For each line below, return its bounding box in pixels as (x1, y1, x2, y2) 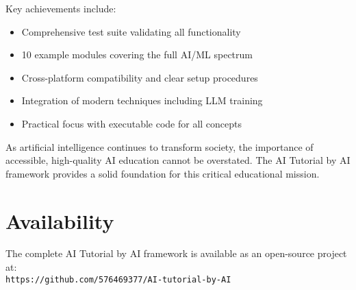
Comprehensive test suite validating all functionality (21, 24, 241, 38)
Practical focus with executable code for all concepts (21, 116, 242, 130)
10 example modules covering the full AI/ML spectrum (21, 47, 253, 62)
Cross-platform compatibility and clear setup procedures (21, 70, 258, 84)
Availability (5, 206, 114, 234)
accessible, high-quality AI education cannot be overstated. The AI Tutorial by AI (5, 153, 351, 167)
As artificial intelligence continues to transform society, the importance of (5, 139, 314, 154)
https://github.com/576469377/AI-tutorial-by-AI (5, 274, 231, 285)
